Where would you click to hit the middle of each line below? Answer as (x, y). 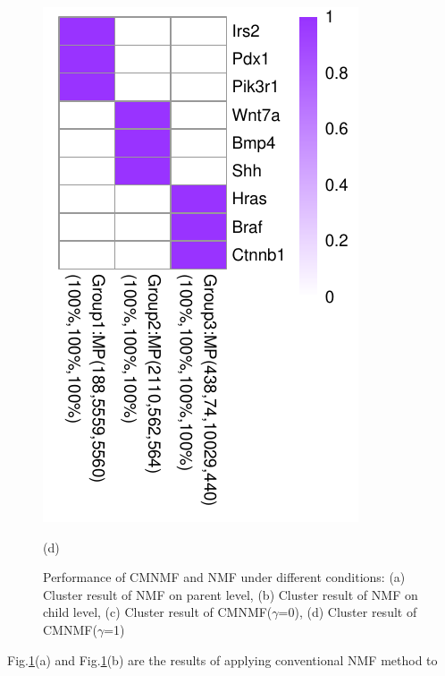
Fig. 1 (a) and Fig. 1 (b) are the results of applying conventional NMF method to (222, 659)
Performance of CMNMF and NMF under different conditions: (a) (224, 577)
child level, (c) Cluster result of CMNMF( (158, 612)
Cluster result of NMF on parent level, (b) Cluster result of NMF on (231, 594)
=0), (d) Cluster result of (348, 612)
